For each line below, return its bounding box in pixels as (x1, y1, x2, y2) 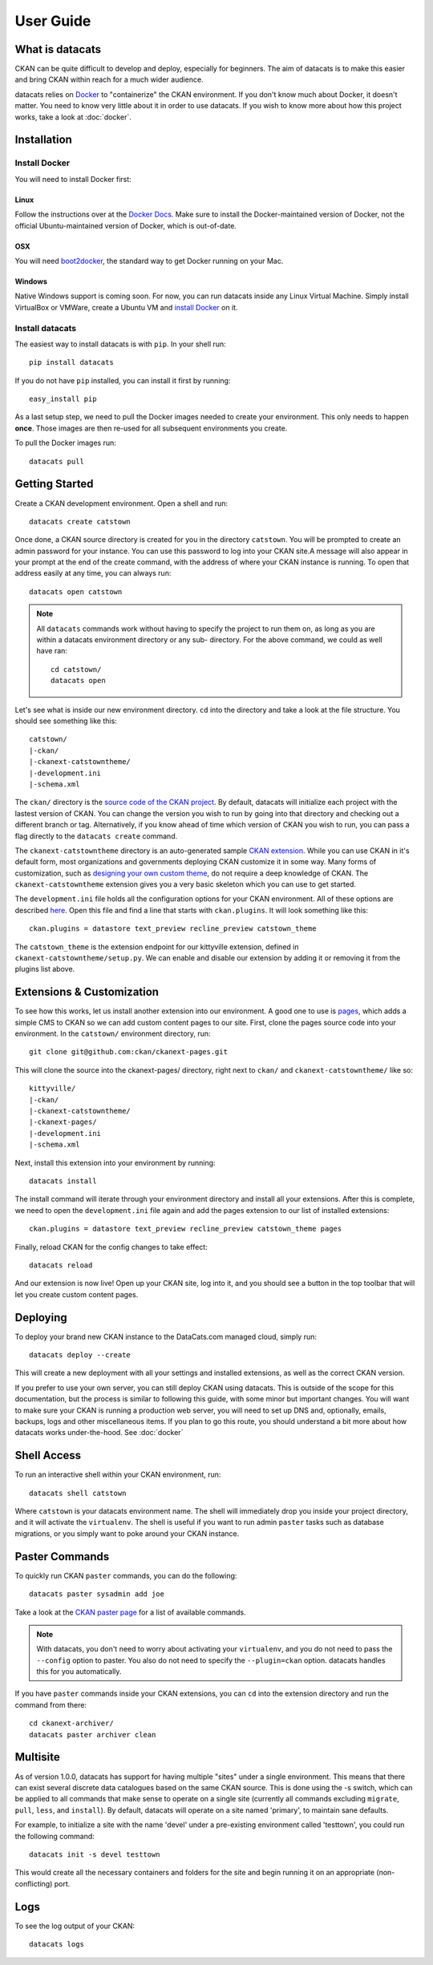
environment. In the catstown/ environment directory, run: (14, 1029, 212, 1038)
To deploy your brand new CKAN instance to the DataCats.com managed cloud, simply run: (14, 1332, 317, 1341)
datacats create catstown (29, 517, 132, 526)
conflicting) (14, 1878, 53, 1888)
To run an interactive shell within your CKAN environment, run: (14, 1470, 221, 1479)
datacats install (29, 1177, 97, 1186)
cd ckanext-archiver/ (29, 1719, 114, 1728)
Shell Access (14, 1449, 82, 1462)
